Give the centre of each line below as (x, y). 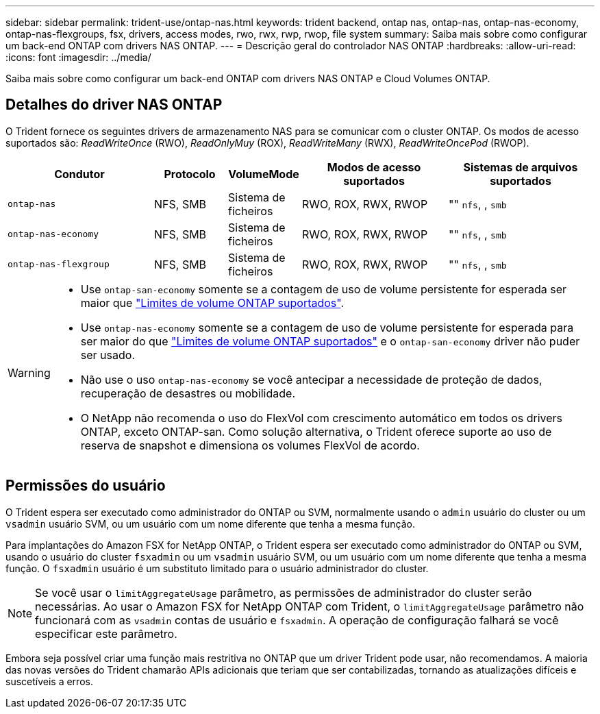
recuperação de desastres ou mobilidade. (188, 393)
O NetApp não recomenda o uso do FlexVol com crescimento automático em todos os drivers (322, 418)
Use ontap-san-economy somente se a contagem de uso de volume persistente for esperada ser (324, 289)
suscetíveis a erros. (49, 681)
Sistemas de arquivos (521, 167)
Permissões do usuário (86, 486)
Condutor (79, 174)
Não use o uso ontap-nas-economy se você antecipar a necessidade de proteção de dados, (311, 379)
